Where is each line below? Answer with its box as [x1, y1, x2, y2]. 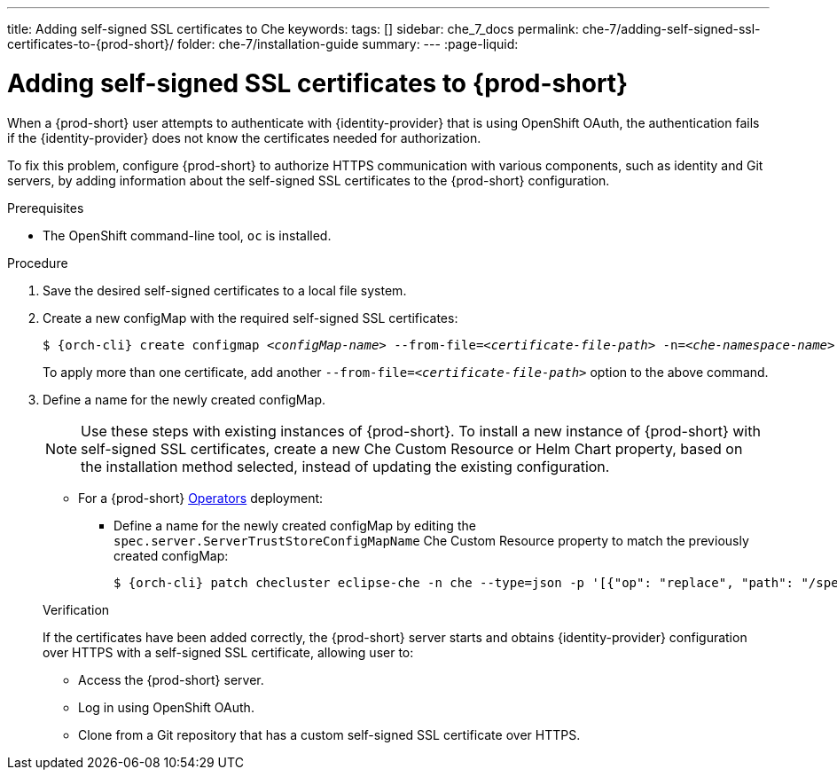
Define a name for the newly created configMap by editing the [113, 517, 476, 533]
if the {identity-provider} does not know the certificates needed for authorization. [7, 129, 481, 145]
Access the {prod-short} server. [78, 671, 264, 687]
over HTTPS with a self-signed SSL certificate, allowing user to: [43, 644, 414, 660]
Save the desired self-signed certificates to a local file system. [43, 282, 407, 298]
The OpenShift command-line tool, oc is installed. [43, 227, 332, 243]
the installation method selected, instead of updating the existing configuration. [81, 457, 610, 475]
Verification [43, 601, 110, 617]
